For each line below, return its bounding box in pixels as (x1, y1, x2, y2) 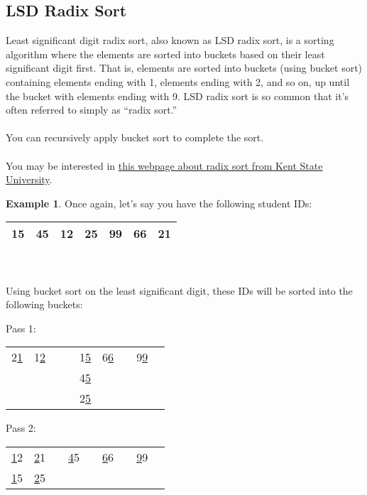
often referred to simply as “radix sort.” (6, 102, 177, 117)
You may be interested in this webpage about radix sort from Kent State (6, 158, 323, 173)
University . (6, 172, 53, 187)
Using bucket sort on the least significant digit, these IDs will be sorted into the (6, 283, 353, 298)
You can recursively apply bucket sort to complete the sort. (6, 130, 264, 145)
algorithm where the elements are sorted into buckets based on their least (6, 46, 325, 61)
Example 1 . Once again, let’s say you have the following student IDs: (6, 195, 312, 210)
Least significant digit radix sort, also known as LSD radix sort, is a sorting (6, 33, 334, 48)
